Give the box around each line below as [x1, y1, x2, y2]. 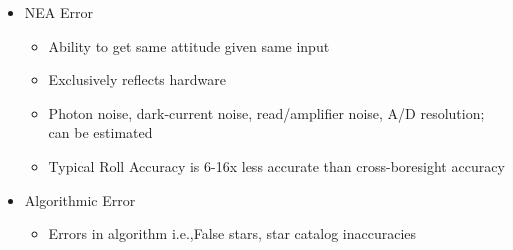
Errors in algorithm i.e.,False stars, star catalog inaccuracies [48, 223, 417, 244]
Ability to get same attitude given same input [48, 35, 330, 56]
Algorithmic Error [24, 189, 136, 210]
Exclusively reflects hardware [48, 69, 227, 90]
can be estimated [48, 122, 153, 143]
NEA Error [24, 2, 93, 22]
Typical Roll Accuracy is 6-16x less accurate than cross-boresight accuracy [48, 155, 505, 176]
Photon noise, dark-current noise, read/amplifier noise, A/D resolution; [48, 102, 485, 123]
